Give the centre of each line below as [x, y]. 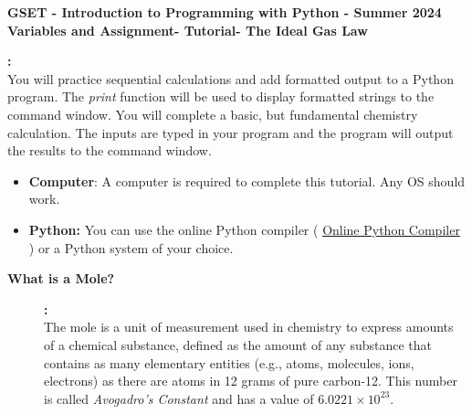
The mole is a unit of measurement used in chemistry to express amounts [249, 327]
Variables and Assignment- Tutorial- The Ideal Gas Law [188, 30]
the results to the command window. [110, 150]
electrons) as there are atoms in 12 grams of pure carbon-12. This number [251, 381]
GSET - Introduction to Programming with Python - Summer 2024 [225, 12]
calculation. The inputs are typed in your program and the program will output [231, 132]
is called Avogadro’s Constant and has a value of [179, 398]
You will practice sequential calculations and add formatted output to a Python [231, 78]
